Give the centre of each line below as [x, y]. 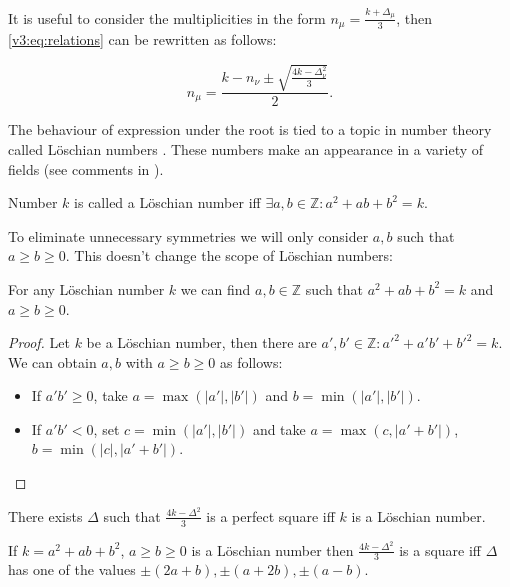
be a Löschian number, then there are [201, 342]
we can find [215, 288]
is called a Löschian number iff [167, 202]
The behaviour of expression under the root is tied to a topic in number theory [250, 129]
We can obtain [52, 361]
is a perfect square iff [270, 515]
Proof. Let [39, 342]
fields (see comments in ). [86, 168]
